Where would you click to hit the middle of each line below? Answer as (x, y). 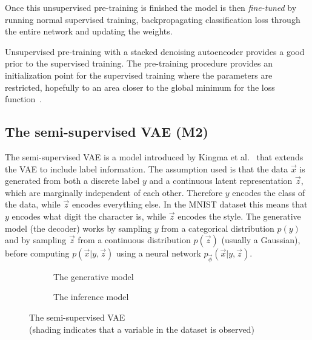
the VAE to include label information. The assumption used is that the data (147, 168)
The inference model (91, 297)
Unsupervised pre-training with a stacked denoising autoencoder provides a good (155, 51)
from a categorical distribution (218, 228)
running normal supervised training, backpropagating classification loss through (153, 19)
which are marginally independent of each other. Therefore (114, 192)
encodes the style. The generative (239, 216)
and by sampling (36, 240)
